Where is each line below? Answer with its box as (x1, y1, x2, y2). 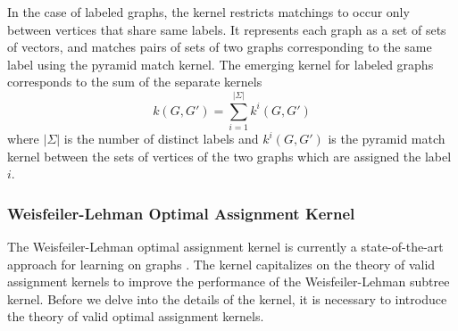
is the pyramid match (328, 129, 446, 148)
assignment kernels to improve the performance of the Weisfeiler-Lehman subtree (7, 272, 450, 291)
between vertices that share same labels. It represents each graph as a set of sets (7, 20, 446, 38)
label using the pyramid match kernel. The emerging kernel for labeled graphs (7, 54, 434, 73)
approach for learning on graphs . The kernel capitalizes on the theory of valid (7, 254, 436, 273)
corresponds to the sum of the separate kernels (7, 72, 262, 91)
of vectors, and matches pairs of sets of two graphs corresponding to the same (7, 37, 432, 56)
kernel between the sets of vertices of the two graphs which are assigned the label (7, 146, 452, 165)
